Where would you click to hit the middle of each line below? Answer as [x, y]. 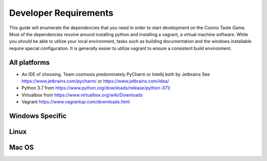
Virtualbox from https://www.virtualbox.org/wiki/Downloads [82, 95]
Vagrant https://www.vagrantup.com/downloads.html [76, 102]
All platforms [29, 62]
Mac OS [22, 147]
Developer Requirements [61, 13]
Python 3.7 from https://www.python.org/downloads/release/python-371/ [96, 88]
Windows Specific [38, 116]
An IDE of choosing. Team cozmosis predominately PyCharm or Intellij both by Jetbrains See [116, 74]
